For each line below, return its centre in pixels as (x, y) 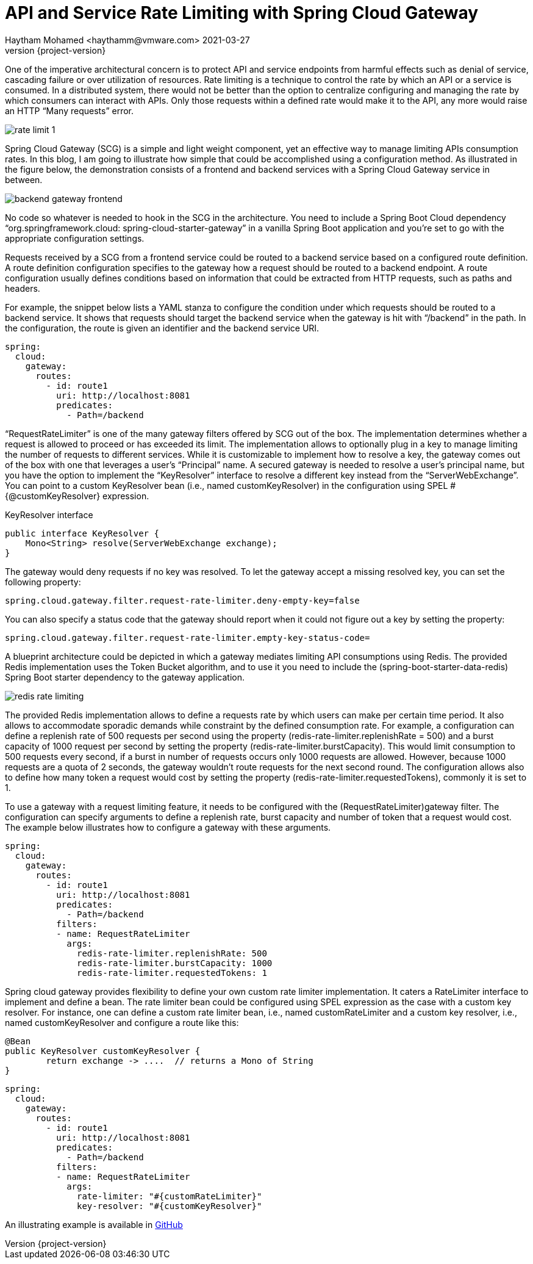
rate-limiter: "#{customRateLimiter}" (170, 1196)
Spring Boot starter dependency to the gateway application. (125, 677)
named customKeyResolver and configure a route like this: (122, 1022)
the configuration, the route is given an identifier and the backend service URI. (162, 328)
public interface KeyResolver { (82, 533)
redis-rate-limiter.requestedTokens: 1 (172, 973)
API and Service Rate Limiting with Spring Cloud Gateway (242, 13)
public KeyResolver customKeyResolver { (103, 1051)
